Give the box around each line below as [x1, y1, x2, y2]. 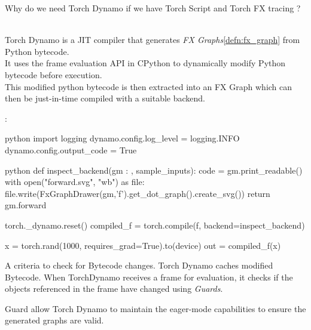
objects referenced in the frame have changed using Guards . [5, 282, 223, 295]
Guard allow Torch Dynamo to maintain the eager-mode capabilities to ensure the [5, 302, 306, 314]
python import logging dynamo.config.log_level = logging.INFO [5, 132, 240, 144]
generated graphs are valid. [5, 314, 104, 326]
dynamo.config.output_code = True [5, 143, 137, 156]
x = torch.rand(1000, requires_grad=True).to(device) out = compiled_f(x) [5, 239, 281, 251]
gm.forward [5, 199, 47, 211]
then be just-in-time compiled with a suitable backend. [5, 92, 205, 104]
